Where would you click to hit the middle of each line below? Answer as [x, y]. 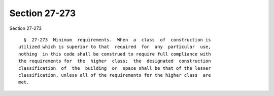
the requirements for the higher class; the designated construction [115, 61]
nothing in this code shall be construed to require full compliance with [115, 54]
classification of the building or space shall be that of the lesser [115, 68]
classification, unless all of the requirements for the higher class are [115, 75]
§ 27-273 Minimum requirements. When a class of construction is [117, 40]
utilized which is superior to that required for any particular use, [115, 47]
